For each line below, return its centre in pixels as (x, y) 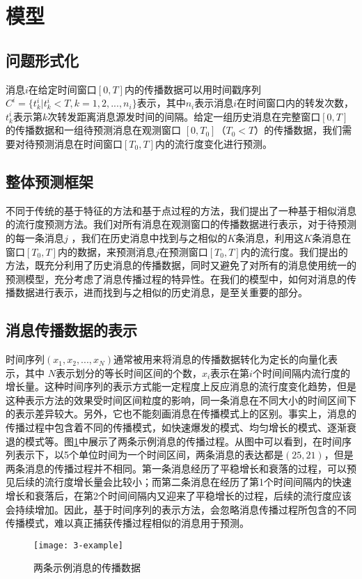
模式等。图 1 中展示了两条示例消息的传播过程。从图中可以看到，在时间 (183, 441)
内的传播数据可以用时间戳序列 (192, 89)
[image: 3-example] (78, 545)
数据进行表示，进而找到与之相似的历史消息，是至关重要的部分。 (161, 292)
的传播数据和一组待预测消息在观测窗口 (93, 130)
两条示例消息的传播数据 (87, 568)
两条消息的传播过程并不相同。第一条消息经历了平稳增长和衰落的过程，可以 (176, 468)
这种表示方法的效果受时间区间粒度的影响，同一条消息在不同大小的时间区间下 (181, 400)
